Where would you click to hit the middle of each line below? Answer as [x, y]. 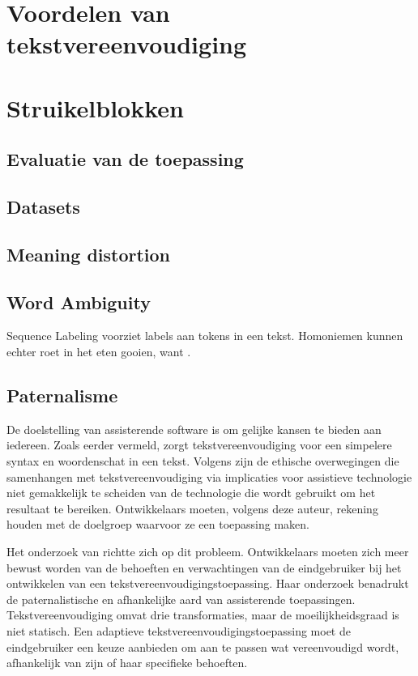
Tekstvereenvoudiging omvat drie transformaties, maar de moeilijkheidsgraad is [203, 615]
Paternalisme [62, 395]
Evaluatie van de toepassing [125, 159]
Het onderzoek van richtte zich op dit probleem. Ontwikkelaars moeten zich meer [208, 552]
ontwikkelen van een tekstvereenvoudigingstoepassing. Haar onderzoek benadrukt [208, 583]
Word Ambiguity [79, 302]
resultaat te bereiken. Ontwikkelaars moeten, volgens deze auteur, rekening [192, 508]
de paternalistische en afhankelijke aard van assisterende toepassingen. [181, 599]
